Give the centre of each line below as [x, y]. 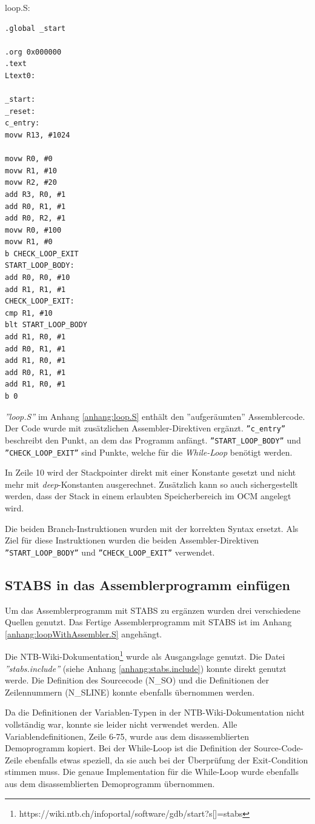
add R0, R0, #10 [38, 278]
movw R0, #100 [33, 230]
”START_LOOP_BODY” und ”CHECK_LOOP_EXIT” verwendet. [110, 552]
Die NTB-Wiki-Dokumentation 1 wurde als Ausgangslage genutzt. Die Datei [145, 656]
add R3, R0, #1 [35, 194]
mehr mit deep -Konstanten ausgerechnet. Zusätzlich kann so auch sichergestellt [151, 484]
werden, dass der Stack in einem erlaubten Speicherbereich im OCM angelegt [148, 496]
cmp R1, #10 [29, 313]
